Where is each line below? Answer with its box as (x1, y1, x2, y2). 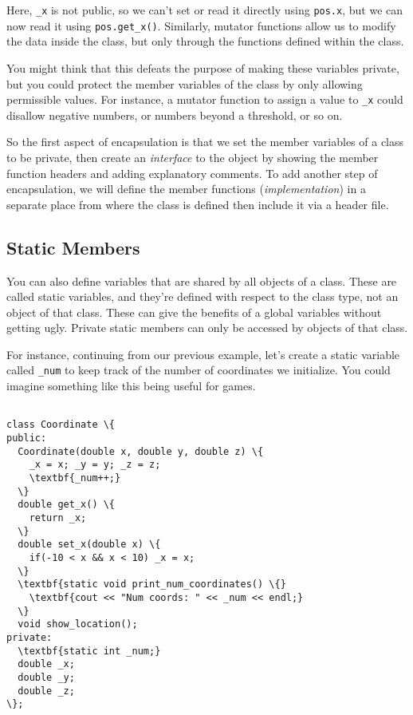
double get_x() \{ (18, 499, 116, 511)
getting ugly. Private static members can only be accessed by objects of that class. (6, 319, 408, 336)
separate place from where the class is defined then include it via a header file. (6, 196, 389, 212)
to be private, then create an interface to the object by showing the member (6, 148, 379, 165)
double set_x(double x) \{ (18, 539, 161, 551)
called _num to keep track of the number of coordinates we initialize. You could (6, 361, 391, 378)
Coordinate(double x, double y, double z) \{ (18, 445, 264, 457)
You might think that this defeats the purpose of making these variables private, (6, 59, 399, 76)
